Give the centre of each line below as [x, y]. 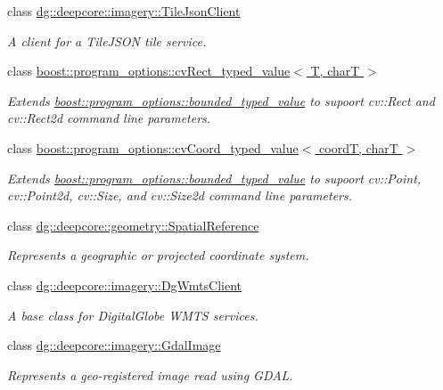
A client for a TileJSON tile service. [107, 41]
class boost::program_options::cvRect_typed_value [149, 71]
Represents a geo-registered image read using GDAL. [150, 374]
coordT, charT [359, 147]
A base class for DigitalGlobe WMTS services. [133, 315]
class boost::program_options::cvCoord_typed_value [153, 147]
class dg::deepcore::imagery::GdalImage [114, 345]
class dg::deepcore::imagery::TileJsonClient [124, 11]
